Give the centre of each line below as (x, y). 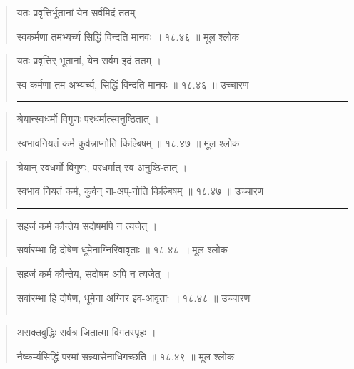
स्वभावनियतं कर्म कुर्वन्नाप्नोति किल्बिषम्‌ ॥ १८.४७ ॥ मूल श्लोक (128, 142)
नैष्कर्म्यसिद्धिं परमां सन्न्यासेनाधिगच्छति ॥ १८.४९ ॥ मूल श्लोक (126, 356)
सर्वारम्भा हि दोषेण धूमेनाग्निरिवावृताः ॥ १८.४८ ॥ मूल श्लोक (122, 249)
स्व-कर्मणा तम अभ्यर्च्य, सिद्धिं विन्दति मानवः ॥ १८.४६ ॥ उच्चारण (133, 84)
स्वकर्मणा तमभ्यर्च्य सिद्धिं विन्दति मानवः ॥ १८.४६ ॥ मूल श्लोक (128, 36)
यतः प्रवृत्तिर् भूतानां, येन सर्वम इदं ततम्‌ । (89, 60)
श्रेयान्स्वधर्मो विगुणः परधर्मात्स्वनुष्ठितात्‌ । (88, 119)
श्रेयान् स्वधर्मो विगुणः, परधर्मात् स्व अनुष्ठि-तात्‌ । (102, 167)
